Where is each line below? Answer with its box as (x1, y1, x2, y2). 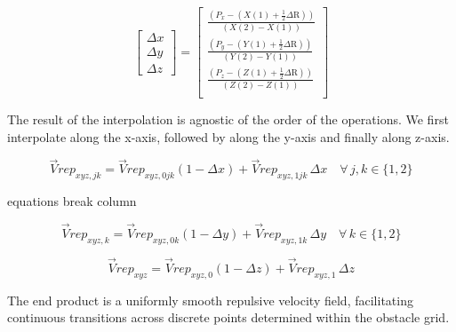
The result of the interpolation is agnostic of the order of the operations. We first (7, 110, 449, 128)
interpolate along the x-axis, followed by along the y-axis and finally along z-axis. (7, 127, 450, 146)
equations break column (7, 192, 137, 210)
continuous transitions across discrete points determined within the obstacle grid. (7, 308, 450, 327)
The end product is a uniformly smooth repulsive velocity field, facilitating (7, 290, 413, 309)
